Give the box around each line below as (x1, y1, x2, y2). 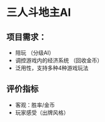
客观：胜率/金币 (15, 101, 55, 109)
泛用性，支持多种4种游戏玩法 (15, 65, 89, 71)
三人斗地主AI (6, 5, 71, 20)
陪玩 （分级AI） (15, 49, 55, 56)
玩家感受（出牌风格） (15, 109, 69, 116)
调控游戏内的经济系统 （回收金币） (15, 57, 103, 64)
